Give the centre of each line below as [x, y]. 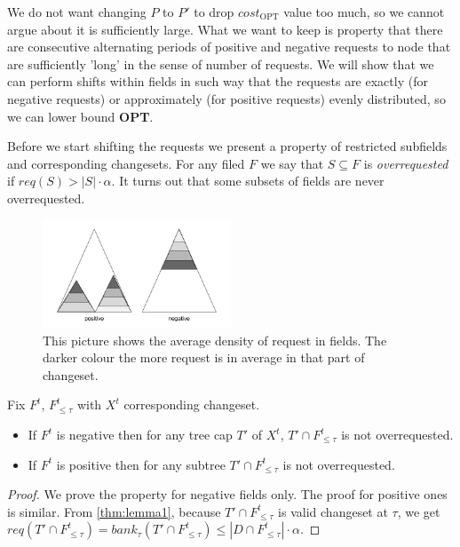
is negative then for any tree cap [144, 435]
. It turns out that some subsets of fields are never [248, 181]
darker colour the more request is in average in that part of [204, 357]
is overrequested [406, 163]
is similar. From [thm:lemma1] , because [114, 511]
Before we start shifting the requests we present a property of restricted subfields [227, 146]
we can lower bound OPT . [80, 116]
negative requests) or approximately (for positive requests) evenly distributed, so [226, 98]
